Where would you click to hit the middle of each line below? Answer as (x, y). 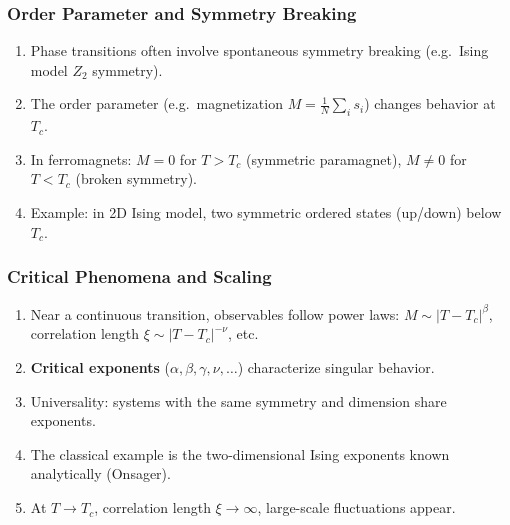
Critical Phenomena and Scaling (139, 276)
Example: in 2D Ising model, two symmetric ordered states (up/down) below (266, 211)
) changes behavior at (430, 103)
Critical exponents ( (100, 367)
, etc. (243, 333)
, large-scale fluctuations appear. (356, 507)
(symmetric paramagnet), (324, 158)
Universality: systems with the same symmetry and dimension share (238, 400)
